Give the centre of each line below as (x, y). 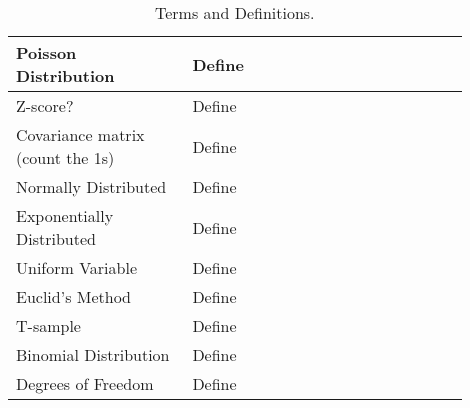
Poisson (46, 52)
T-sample (48, 325)
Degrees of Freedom (85, 383)
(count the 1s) (65, 157)
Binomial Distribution (93, 354)
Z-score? (45, 105)
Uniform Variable (77, 267)
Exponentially (65, 215)
